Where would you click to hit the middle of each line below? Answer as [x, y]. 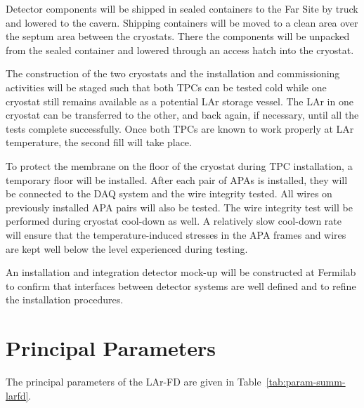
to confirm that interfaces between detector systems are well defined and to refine [181, 285]
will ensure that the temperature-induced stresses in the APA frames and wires [176, 234]
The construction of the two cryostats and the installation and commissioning [173, 73]
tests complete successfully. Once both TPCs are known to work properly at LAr [180, 128]
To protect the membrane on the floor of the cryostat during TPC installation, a [179, 165]
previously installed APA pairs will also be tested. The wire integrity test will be [179, 207]
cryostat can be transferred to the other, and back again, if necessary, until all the [182, 115]
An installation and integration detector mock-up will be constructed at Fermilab [181, 272]
